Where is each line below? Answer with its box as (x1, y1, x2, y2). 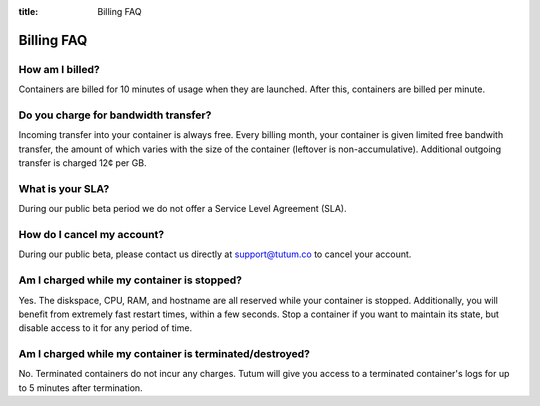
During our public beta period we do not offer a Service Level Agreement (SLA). (18, 203, 347, 215)
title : (18, 6, 39, 17)
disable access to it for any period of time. (18, 322, 193, 334)
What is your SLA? (18, 181, 110, 195)
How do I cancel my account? (18, 227, 165, 241)
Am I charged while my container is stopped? (18, 273, 242, 287)
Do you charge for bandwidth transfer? (18, 108, 212, 122)
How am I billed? (18, 62, 100, 76)
